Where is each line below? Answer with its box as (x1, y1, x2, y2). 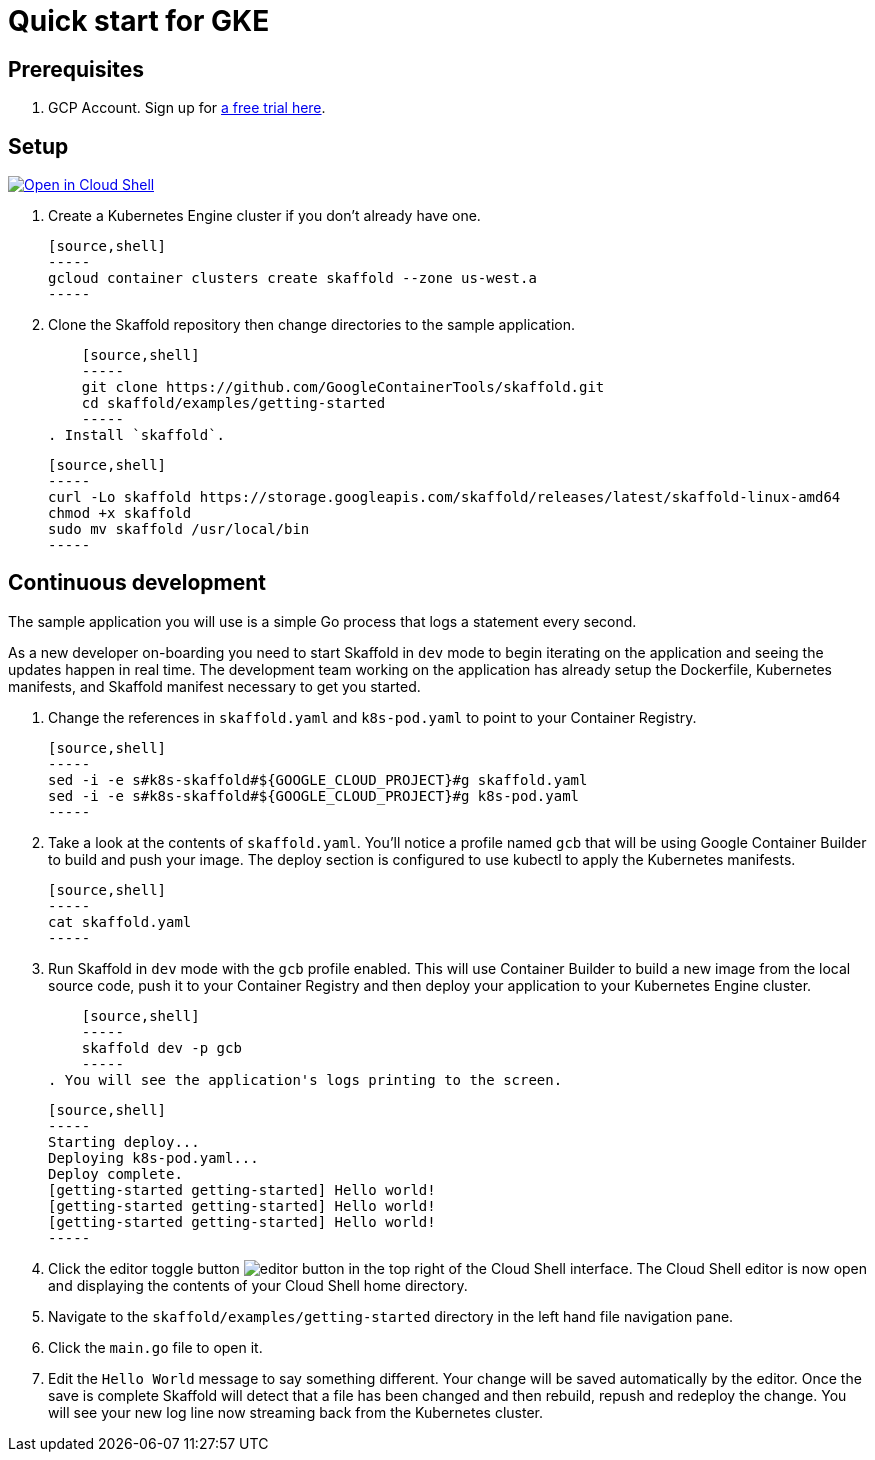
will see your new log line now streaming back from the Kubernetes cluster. (48, 1403, 544, 1421)
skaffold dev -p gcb (81, 1039, 242, 1056)
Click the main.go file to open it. (48, 1338, 263, 1356)
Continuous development (8, 570, 267, 596)
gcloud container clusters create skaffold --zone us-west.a (48, 270, 537, 287)
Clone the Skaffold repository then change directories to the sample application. (48, 316, 576, 334)
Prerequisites (8, 56, 144, 82)
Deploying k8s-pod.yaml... (48, 1149, 259, 1166)
